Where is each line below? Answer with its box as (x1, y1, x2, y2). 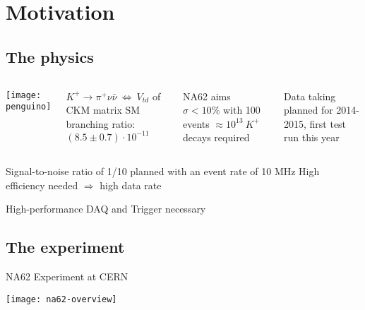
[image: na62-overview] (6, 294, 117, 304)
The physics (6, 45, 94, 67)
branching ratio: (66, 116, 136, 131)
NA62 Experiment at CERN (6, 268, 128, 283)
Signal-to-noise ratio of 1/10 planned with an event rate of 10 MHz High (6, 163, 320, 178)
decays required (182, 130, 250, 145)
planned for (283, 102, 333, 117)
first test (309, 116, 347, 131)
